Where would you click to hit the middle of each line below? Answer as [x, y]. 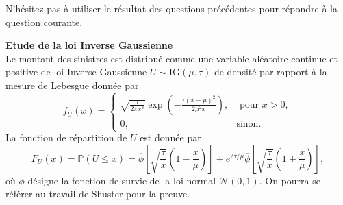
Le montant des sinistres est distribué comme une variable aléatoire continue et [171, 58]
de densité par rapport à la [270, 72]
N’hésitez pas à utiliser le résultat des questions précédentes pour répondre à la [171, 8]
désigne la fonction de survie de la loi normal [122, 180]
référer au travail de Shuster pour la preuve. [98, 194]
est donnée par [170, 137]
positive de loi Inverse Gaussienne [76, 72]
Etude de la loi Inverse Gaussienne [89, 45]
